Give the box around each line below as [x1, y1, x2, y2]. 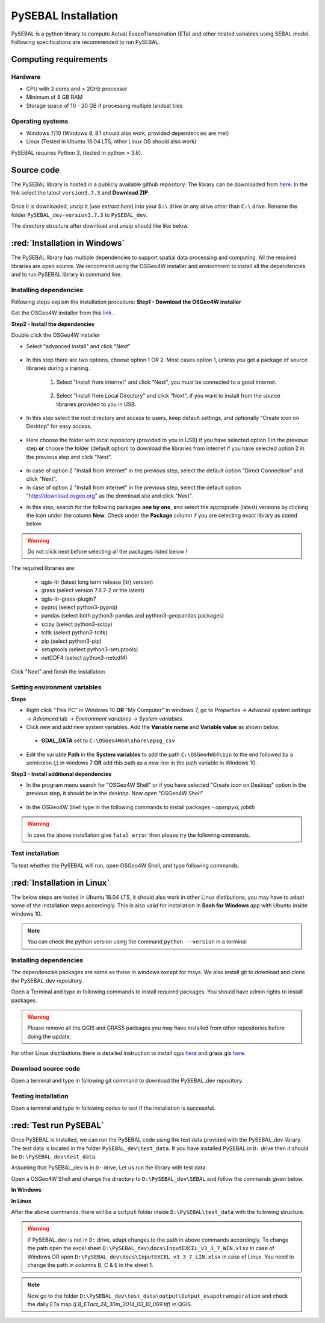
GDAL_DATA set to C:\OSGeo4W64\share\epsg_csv [41, 737, 176, 744]
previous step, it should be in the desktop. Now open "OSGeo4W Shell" [26, 790, 203, 797]
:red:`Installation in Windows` [11, 238, 125, 248]
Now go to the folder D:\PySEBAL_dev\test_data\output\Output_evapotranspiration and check [27, 1292, 288, 1300]
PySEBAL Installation [11, 9, 119, 22]
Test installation [11, 849, 60, 858]
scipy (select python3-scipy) [41, 621, 113, 628]
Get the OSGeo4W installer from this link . [11, 309, 115, 316]
